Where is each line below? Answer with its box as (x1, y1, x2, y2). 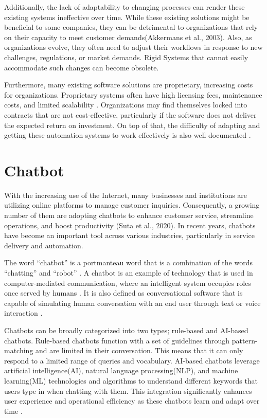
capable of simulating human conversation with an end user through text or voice (4, 297, 261, 308)
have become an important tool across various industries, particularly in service (4, 230, 255, 241)
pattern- (232, 335, 258, 346)
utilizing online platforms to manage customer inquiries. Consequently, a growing (4, 199, 260, 210)
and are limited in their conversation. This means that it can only (35, 345, 243, 356)
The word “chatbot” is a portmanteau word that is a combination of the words (4, 257, 253, 268)
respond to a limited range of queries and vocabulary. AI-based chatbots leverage (4, 355, 260, 366)
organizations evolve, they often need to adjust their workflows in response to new (4, 42, 263, 52)
